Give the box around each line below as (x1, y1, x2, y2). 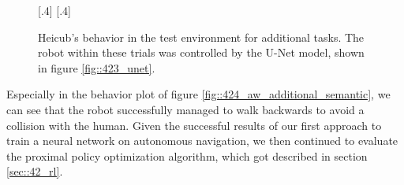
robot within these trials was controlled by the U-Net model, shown (38, 44, 365, 61)
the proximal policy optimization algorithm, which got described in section (6, 147, 368, 164)
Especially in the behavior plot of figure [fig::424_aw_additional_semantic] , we (6, 86, 391, 102)
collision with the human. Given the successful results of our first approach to (6, 117, 382, 133)
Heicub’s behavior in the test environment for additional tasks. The (38, 28, 365, 45)
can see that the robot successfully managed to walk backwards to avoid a (6, 101, 365, 117)
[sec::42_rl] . (6, 163, 63, 179)
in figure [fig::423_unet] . (38, 59, 155, 76)
